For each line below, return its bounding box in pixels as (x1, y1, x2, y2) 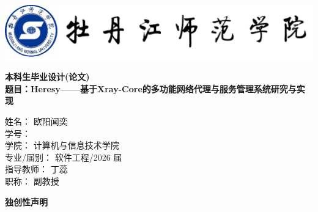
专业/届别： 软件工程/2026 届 (5, 150, 122, 163)
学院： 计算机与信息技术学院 (5, 139, 119, 152)
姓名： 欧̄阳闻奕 (5, 114, 68, 127)
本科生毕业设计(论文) (5, 70, 90, 83)
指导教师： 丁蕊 (5, 163, 68, 175)
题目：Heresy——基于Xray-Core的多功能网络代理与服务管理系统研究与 (5, 82, 297, 95)
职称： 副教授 (5, 174, 59, 187)
